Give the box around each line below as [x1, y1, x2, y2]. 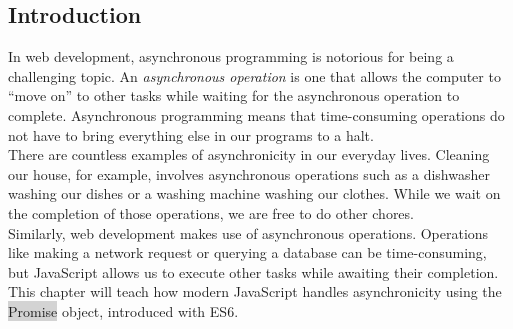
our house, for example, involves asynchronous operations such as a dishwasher [8, 163, 490, 184]
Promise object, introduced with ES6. [8, 300, 239, 321]
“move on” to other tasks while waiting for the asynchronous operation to [8, 85, 460, 106]
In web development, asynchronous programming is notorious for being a [8, 46, 454, 67]
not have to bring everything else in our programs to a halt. [8, 124, 374, 145]
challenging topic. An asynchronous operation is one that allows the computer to [8, 65, 501, 86]
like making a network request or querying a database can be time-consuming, [8, 242, 487, 263]
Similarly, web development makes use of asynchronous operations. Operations [8, 222, 489, 243]
